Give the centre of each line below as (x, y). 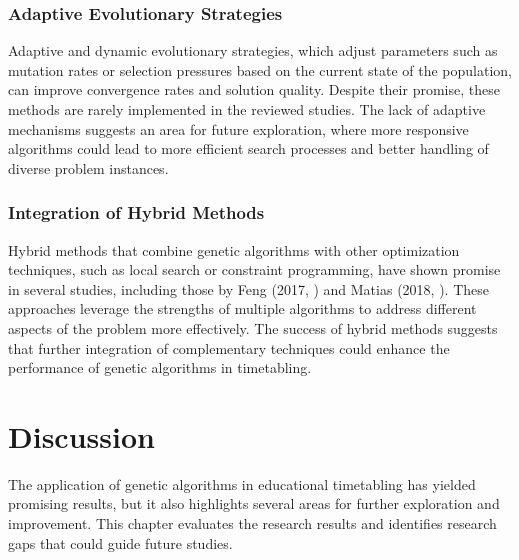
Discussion (81, 435)
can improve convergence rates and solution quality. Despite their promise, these (254, 89)
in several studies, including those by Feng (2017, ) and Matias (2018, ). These (248, 288)
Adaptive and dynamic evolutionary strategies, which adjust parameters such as (253, 50)
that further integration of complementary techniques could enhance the (229, 347)
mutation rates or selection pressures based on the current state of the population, (260, 69)
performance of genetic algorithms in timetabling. (160, 367)
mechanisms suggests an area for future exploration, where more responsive (238, 128)
